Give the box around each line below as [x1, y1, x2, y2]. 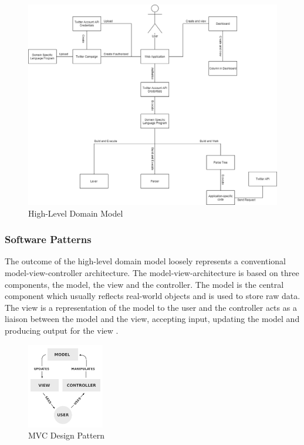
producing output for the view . [5, 324, 119, 336]
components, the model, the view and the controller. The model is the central [5, 278, 284, 290]
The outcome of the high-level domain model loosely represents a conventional [5, 255, 286, 267]
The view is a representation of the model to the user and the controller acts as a [5, 301, 297, 313]
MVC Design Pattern [28, 429, 105, 441]
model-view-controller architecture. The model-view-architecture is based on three [5, 266, 299, 278]
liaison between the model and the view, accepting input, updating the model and [5, 313, 300, 325]
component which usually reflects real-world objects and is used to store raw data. [5, 290, 300, 302]
